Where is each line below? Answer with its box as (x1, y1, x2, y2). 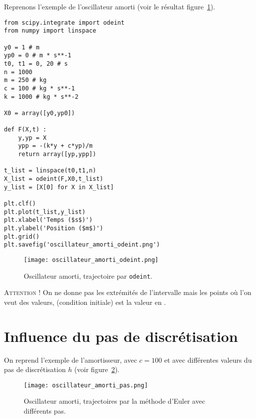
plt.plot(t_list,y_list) (4, 208, 86, 215)
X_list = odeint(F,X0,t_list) (4, 175, 103, 183)
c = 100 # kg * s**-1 (4, 84, 75, 92)
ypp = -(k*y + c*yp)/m (18, 142, 93, 150)
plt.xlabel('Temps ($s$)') (4, 216, 93, 224)
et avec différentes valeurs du (164, 354, 252, 365)
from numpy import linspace (4, 27, 97, 35)
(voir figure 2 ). (74, 364, 120, 375)
